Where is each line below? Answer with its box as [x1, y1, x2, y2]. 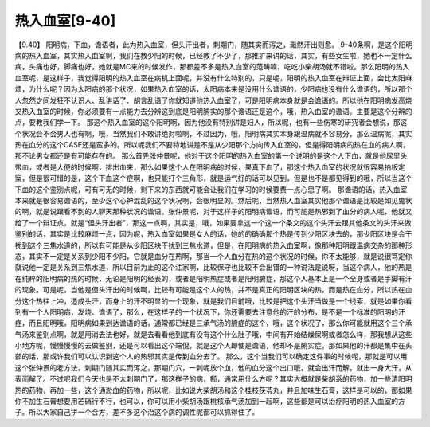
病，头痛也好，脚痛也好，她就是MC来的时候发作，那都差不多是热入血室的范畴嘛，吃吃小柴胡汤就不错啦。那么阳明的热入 [14, 62, 410, 72]
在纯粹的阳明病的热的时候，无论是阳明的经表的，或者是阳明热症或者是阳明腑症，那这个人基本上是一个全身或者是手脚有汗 [14, 273, 412, 283]
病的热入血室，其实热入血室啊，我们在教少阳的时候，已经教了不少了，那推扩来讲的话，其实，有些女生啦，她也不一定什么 [14, 50, 412, 60]
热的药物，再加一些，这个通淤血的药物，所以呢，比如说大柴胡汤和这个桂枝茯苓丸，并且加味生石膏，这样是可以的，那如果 [14, 385, 412, 394]
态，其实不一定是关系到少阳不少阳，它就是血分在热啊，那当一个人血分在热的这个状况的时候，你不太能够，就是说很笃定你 [14, 251, 412, 261]
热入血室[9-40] [14, 12, 116, 29]
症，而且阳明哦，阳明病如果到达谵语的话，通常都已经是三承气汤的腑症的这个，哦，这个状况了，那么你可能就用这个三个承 [14, 319, 412, 328]
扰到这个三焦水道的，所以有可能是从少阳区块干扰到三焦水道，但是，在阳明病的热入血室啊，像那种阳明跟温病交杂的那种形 [14, 240, 412, 250]
